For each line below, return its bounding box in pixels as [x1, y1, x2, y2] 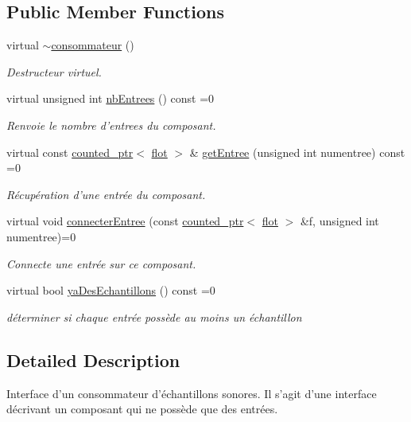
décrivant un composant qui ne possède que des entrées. [6, 401, 278, 417]
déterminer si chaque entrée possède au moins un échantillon [6, 308, 302, 325]
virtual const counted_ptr [6, 143, 134, 160]
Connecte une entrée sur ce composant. [6, 255, 196, 272]
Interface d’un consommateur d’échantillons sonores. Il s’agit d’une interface [6, 385, 377, 401]
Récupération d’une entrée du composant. [6, 186, 206, 202]
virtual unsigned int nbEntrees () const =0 [6, 90, 215, 107]
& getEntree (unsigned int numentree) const [189, 143, 405, 160]
